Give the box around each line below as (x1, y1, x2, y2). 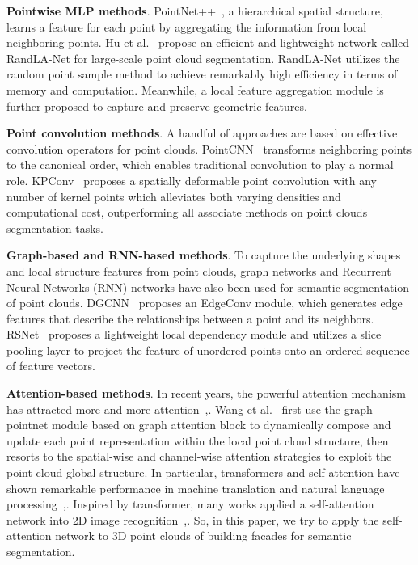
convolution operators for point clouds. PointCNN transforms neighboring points (6, 140, 412, 157)
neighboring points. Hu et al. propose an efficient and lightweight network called (6, 34, 410, 51)
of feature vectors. (6, 357, 95, 374)
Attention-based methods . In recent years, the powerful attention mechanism (6, 385, 406, 402)
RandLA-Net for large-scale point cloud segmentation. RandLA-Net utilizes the (6, 49, 400, 66)
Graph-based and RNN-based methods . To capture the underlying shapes (6, 247, 401, 264)
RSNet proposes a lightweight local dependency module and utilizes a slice (6, 326, 382, 343)
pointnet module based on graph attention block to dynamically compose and (6, 416, 391, 433)
